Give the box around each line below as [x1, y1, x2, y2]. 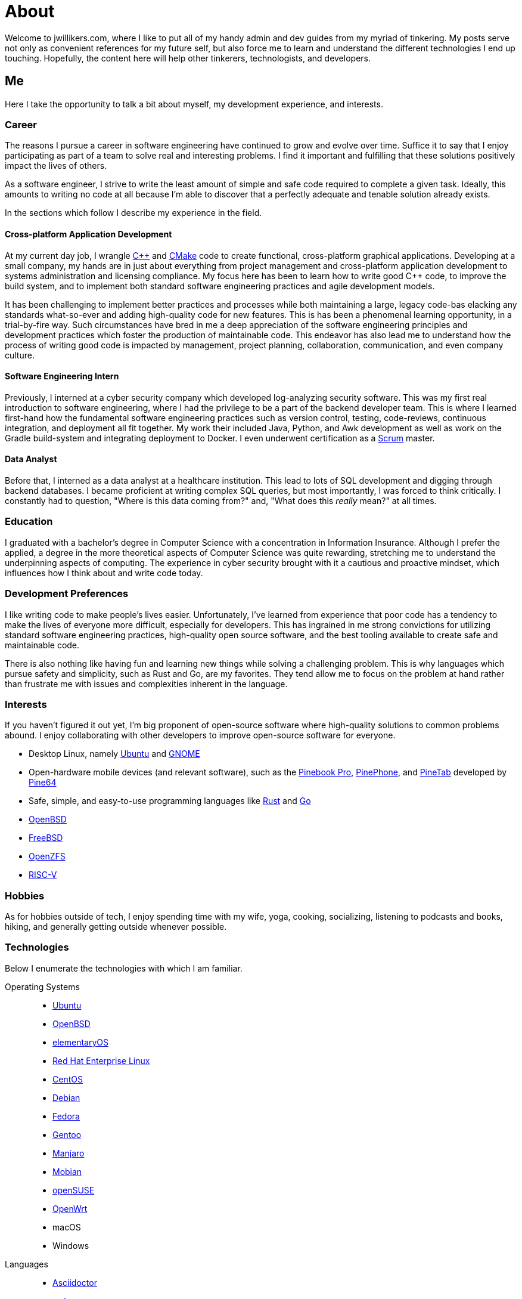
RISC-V [29, 870, 57, 880]
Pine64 [29, 777, 57, 788]
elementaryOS [52, 1037, 108, 1047]
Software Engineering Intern [5, 371, 119, 382]
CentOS [52, 1074, 83, 1084]
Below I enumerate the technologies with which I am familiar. [5, 963, 243, 973]
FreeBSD [29, 833, 63, 843]
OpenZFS [29, 851, 66, 862]
